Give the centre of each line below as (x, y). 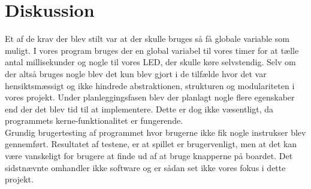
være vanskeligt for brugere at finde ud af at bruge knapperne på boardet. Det (149, 156)
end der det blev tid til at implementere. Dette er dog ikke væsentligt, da (139, 109)
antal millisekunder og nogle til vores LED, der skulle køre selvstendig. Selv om (150, 62)
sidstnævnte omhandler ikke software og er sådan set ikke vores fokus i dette (145, 167)
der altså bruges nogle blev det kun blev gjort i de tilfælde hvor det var (136, 73)
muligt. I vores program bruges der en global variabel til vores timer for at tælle (152, 50)
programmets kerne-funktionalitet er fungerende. (94, 121)
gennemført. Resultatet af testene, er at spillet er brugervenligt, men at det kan (151, 144)
